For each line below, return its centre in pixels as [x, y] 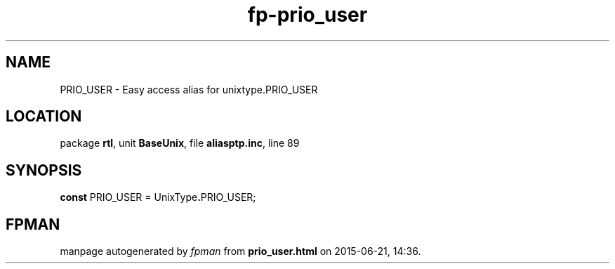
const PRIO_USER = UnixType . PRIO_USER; [158, 197]
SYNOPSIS [44, 170]
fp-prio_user [307, 15]
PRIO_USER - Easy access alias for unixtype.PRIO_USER [189, 89]
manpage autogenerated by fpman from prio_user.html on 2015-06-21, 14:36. [240, 251]
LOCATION [44, 117]
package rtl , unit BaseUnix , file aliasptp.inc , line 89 [180, 143]
